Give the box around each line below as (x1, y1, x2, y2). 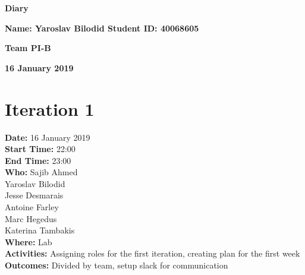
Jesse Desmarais (5, 189, 64, 201)
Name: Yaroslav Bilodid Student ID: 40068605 (5, 21, 199, 34)
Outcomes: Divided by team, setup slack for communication (5, 259, 228, 271)
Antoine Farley (5, 201, 59, 213)
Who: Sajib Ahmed (5, 166, 78, 178)
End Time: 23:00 (5, 154, 71, 166)
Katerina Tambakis (5, 224, 75, 236)
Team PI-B (5, 42, 51, 54)
